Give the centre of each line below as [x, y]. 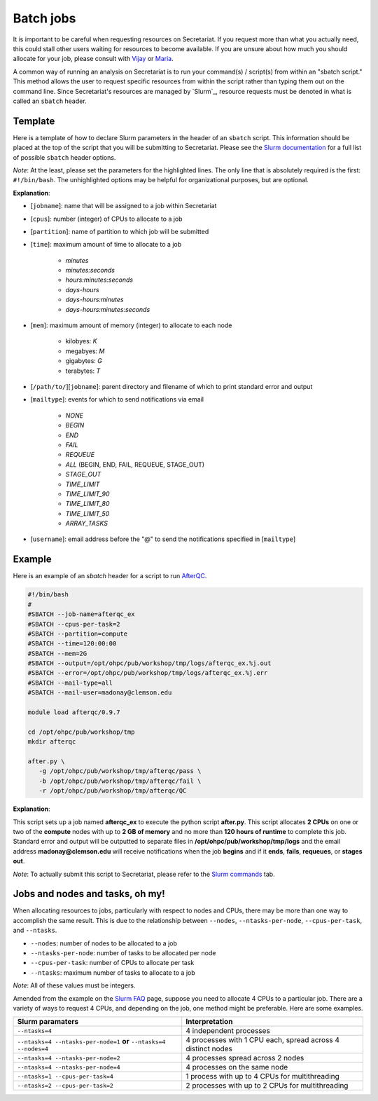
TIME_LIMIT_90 [87, 493]
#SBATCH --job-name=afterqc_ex [82, 614]
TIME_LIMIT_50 [87, 513]
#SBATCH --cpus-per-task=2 [74, 624]
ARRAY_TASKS [87, 524]
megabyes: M [85, 351]
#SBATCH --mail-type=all [70, 683]
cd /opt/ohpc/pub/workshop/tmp [82, 732]
